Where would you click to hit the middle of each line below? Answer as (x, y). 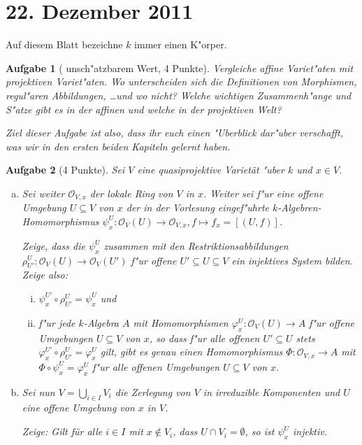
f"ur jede (57, 322)
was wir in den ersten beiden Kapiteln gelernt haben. (118, 146)
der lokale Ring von (131, 193)
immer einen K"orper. (181, 44)
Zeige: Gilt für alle (62, 431)
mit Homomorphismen (181, 322)
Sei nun (38, 391)
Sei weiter (43, 193)
